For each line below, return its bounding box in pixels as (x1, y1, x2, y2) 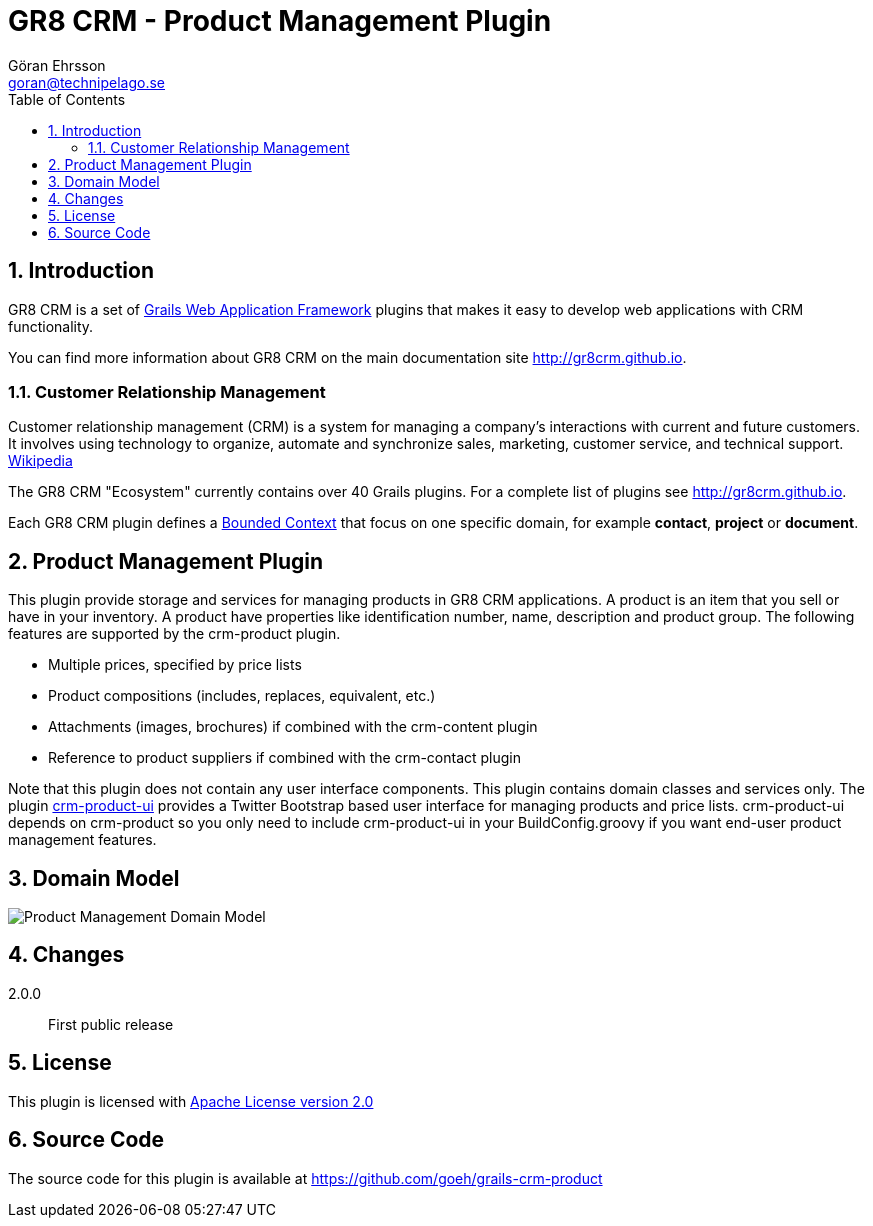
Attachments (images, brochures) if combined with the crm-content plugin (48, 718, 538, 736)
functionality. (8, 317, 94, 335)
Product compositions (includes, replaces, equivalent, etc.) (48, 687, 436, 705)
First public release (48, 1015, 174, 1033)
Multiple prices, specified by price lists (48, 656, 302, 674)
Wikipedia (8, 452, 73, 470)
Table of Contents (8, 90, 126, 108)
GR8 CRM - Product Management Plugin (8, 4, 552, 38)
